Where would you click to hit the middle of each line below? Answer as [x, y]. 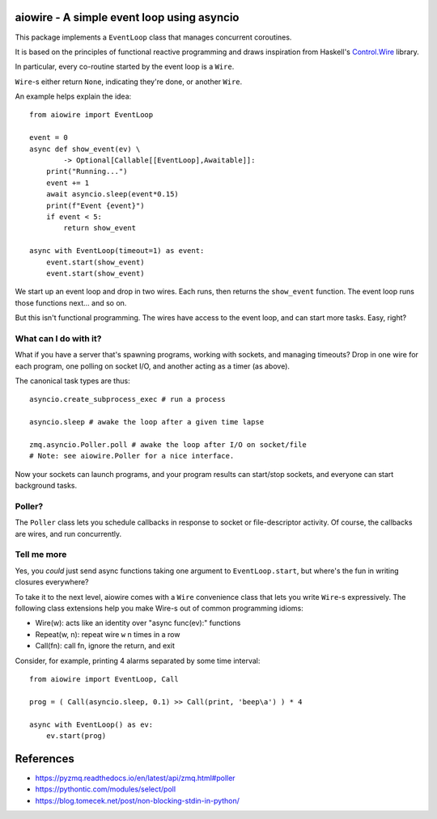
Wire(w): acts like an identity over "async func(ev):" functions [138, 623]
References [45, 759]
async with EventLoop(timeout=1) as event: [117, 251]
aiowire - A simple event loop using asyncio [127, 17]
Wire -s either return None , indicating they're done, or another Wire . [129, 82]
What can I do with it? [58, 338]
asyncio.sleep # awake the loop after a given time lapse [147, 422]
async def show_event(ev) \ [85, 149]
